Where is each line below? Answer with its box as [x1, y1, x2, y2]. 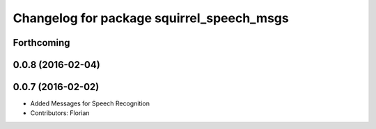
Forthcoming [13, 37, 70, 49]
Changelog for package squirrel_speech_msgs [13, 10, 289, 26]
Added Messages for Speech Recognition [30, 99, 150, 108]
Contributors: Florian [30, 109, 90, 117]
